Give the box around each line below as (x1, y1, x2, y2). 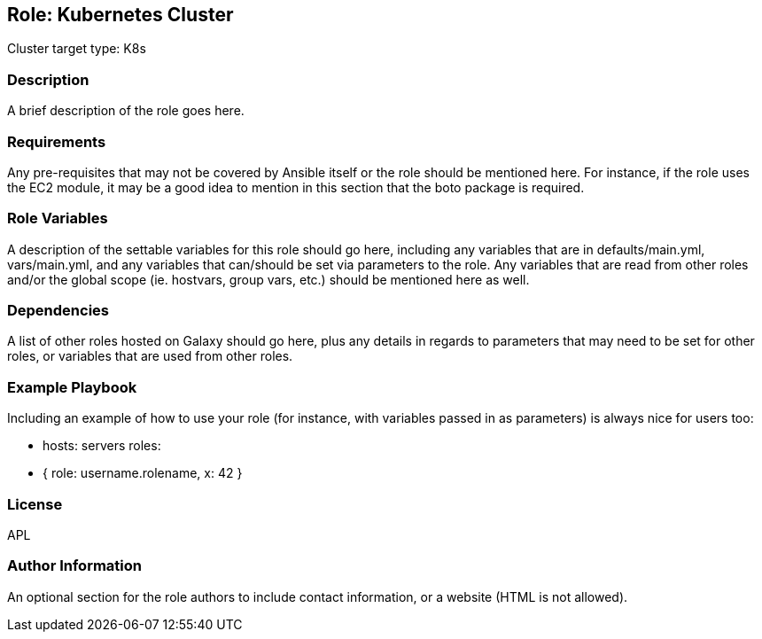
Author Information (7, 557, 143, 575)
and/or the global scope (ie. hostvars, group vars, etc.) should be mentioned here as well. (7, 271, 530, 287)
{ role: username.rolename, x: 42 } (43, 465, 243, 481)
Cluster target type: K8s (7, 41, 146, 57)
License (7, 495, 63, 513)
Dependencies (7, 301, 110, 320)
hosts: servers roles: (43, 438, 161, 454)
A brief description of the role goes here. (7, 103, 245, 119)
